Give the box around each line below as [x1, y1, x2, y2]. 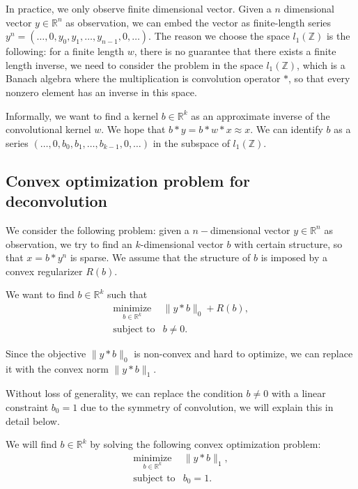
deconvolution [6, 190, 107, 212]
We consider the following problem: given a [6, 222, 189, 237]
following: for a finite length [6, 44, 125, 59]
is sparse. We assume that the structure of [70, 250, 251, 265]
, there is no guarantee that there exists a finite [134, 44, 336, 59]
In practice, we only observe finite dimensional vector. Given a [6, 1, 272, 15]
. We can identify [250, 122, 323, 137]
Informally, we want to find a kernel [6, 108, 159, 123]
